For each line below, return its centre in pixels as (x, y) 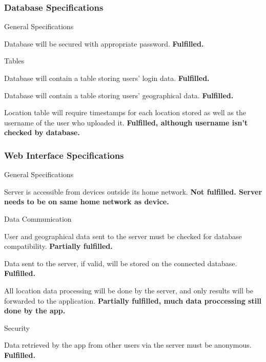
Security (17, 327)
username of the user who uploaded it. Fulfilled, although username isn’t (126, 122)
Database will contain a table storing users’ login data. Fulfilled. (107, 78)
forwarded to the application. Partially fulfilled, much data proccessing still (133, 300)
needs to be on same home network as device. (87, 201)
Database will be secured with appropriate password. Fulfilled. (104, 43)
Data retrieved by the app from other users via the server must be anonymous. (128, 345)
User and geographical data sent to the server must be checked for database (123, 236)
